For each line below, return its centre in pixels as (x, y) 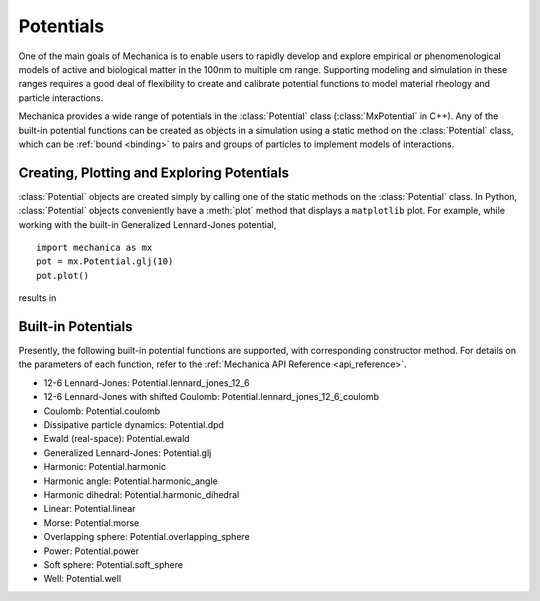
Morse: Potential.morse (91, 522)
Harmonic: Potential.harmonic (105, 467)
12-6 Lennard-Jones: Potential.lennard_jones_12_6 (146, 382)
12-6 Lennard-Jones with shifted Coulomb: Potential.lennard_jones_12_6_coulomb (211, 397)
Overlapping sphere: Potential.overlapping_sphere (146, 537)
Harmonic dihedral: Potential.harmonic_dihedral (141, 494)
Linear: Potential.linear (89, 509)
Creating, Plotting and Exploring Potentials (154, 172)
